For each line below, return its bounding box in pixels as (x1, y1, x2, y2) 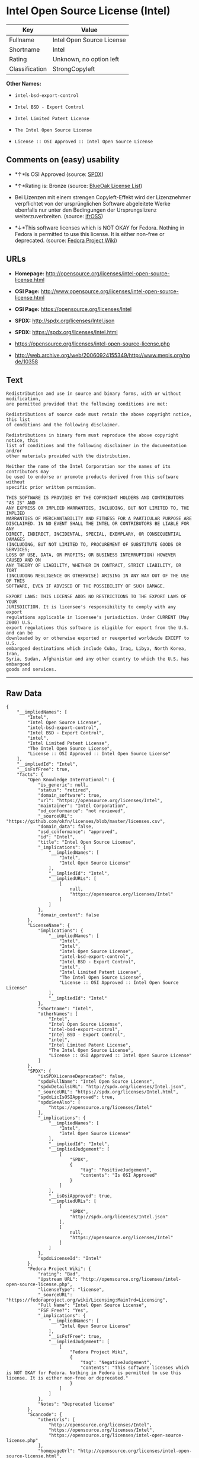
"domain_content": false (37, 912, 99, 918)
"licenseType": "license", (37, 1287, 105, 1293)
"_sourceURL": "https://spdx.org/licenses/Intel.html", (37, 1089, 179, 1095)
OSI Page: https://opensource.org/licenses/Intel (14, 305, 132, 313)
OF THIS (6, 578, 25, 584)
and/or (6, 448, 23, 454)
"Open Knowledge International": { (27, 777, 115, 783)
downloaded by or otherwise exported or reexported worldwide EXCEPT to (6, 635, 190, 642)
